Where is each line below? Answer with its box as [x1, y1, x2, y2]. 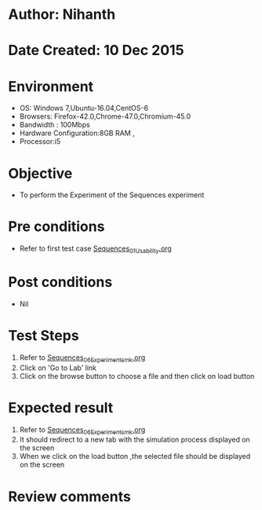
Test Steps [8, 327, 80, 345]
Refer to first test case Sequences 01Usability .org [19, 244, 173, 255]
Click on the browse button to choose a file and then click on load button [19, 371, 255, 380]
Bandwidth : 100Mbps [19, 120, 90, 130]
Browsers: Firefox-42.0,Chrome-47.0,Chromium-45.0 [19, 112, 191, 121]
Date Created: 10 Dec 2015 [8, 42, 184, 60]
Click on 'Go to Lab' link [19, 363, 96, 372]
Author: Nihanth [8, 6, 116, 24]
